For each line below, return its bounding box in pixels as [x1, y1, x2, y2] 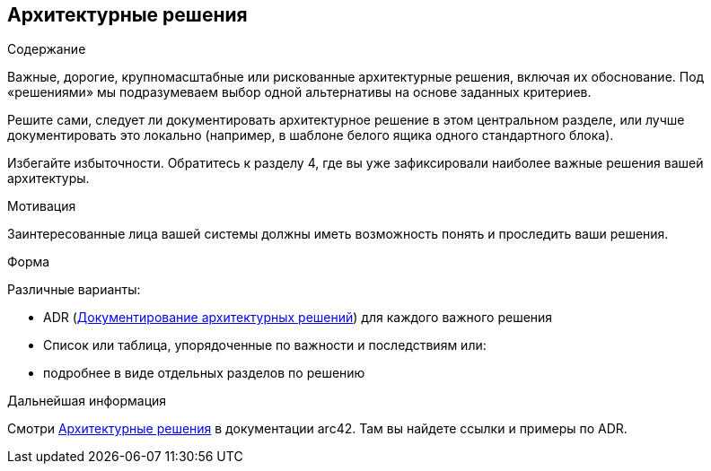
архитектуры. [7, 170, 90, 187]
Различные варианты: [7, 282, 141, 298]
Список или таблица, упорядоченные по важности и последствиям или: [43, 337, 487, 353]
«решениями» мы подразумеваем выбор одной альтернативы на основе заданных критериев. [7, 84, 592, 100]
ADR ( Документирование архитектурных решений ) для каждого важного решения [43, 310, 553, 326]
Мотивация [7, 198, 76, 214]
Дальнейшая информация [7, 393, 167, 409]
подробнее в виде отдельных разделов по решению [43, 365, 365, 381]
